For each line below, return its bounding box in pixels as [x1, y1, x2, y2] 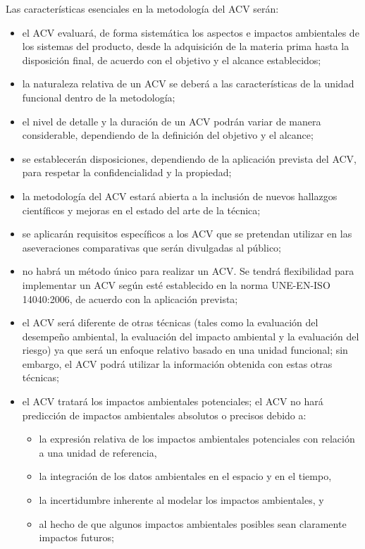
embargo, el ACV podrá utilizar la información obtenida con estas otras [22, 356, 333, 371]
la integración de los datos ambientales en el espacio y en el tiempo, [39, 469, 332, 483]
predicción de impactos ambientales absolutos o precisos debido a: [22, 407, 307, 422]
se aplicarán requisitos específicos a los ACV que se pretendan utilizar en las [22, 226, 352, 241]
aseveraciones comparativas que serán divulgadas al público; [22, 240, 282, 254]
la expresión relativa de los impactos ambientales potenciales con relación [39, 431, 355, 446]
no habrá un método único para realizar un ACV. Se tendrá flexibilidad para [22, 264, 354, 278]
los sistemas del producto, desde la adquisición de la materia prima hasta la [22, 39, 349, 54]
